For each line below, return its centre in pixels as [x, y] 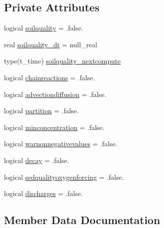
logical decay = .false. [37, 160]
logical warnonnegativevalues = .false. [61, 144]
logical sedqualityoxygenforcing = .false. [64, 177]
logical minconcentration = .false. [54, 127]
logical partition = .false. [41, 111]
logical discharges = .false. [43, 193]
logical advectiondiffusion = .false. [55, 94]
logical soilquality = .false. [44, 28]
